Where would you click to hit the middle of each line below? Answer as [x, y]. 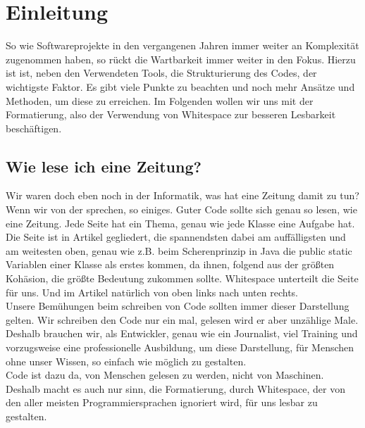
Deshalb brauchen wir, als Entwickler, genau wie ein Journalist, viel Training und [182, 333]
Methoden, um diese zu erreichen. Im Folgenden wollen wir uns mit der [160, 100]
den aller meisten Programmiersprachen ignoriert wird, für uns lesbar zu [162, 402]
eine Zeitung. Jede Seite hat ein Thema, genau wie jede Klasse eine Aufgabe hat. [180, 223]
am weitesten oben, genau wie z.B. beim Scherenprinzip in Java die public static [179, 250]
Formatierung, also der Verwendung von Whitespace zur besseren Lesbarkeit [171, 114]
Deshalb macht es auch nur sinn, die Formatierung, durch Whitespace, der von [175, 388]
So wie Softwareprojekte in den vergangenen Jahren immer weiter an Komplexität [182, 45]
